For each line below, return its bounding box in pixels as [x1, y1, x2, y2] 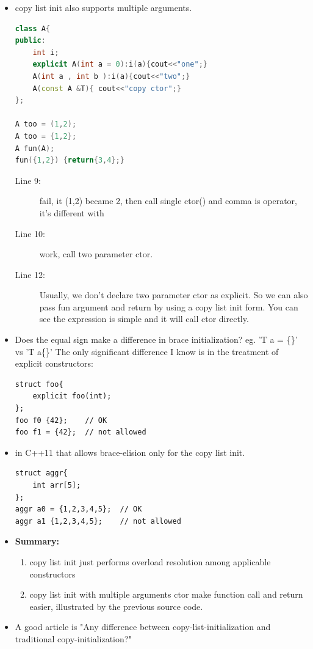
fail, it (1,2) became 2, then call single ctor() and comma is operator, [39, 194, 297, 207]
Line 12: [15, 268, 45, 280]
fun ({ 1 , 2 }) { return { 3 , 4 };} [15, 156, 124, 165]
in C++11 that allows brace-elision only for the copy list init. [15, 446, 245, 458]
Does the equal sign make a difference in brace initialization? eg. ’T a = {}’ [15, 333, 298, 346]
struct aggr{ [15, 469, 68, 478]
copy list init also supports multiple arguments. [15, 1, 192, 13]
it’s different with [39, 206, 104, 219]
